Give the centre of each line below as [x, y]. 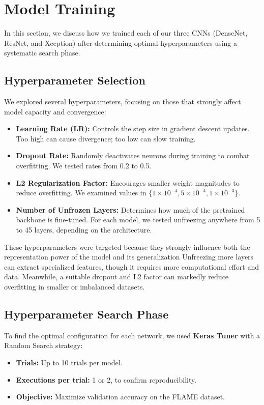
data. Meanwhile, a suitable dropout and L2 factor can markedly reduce [116, 277]
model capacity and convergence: [55, 111]
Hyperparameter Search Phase [86, 314]
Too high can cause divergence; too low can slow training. [106, 138]
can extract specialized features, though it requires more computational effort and [131, 266]
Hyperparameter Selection [75, 80]
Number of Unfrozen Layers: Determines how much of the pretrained [130, 209]
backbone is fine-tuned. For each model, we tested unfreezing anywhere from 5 [138, 220]
